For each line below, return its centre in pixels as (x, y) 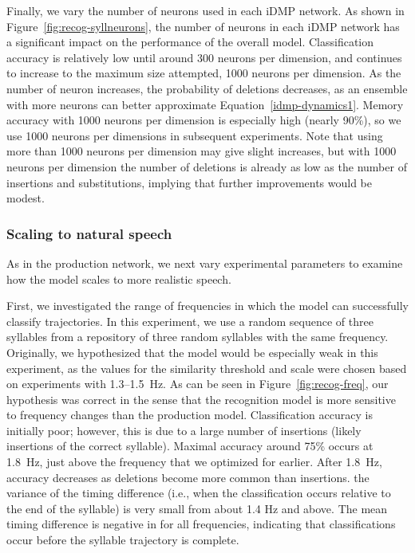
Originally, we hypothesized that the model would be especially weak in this (192, 352)
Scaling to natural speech (89, 233)
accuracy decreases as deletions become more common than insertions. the (188, 477)
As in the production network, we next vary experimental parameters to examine (205, 263)
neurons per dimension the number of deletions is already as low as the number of (207, 166)
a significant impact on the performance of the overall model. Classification (190, 42)
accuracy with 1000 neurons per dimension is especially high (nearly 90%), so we (204, 120)
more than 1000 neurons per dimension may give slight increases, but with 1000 (202, 151)
